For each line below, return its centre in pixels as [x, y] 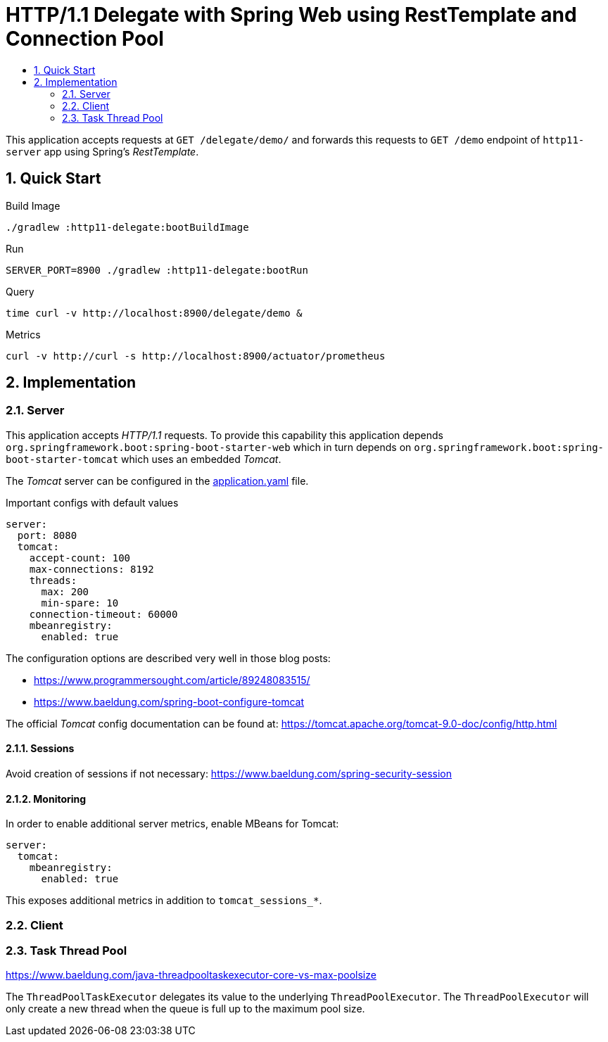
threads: [53, 580]
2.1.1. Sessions [40, 749]
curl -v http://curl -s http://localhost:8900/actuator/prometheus [196, 356]
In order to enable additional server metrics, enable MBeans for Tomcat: [172, 824]
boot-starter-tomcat [62, 459]
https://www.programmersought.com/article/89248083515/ [172, 680]
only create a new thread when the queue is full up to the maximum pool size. [185, 1009]
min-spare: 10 [80, 603]
